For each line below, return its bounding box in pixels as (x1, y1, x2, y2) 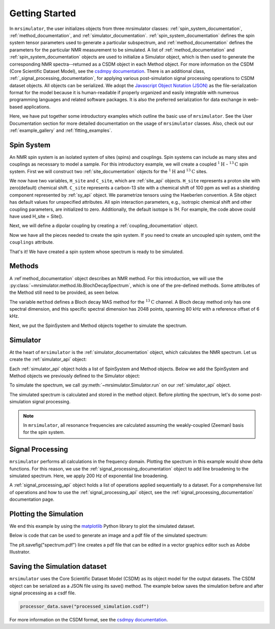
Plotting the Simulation (9, 509, 84, 518)
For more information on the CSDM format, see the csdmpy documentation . (9, 616, 168, 622)
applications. (23, 103, 51, 110)
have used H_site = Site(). (9, 213, 64, 220)
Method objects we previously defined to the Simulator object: (9, 372, 140, 379)
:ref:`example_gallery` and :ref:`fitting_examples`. (9, 127, 112, 133)
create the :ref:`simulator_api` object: (9, 357, 87, 363)
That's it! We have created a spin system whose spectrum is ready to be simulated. (9, 249, 184, 255)
